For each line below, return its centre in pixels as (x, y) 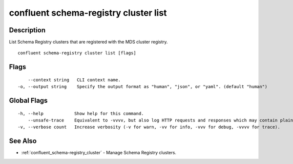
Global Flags (28, 101)
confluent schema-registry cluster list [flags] (77, 53)
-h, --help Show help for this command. (81, 113)
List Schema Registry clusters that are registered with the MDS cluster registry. (88, 42)
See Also (23, 141)
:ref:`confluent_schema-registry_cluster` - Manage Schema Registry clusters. (99, 153)
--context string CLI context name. (74, 80)
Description (27, 30)
